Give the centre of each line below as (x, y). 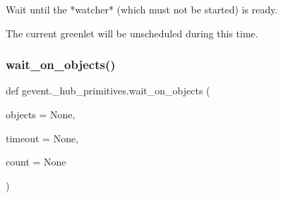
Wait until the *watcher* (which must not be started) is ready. (142, 9)
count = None (36, 162)
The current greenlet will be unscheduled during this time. (132, 33)
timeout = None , (42, 138)
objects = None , (41, 114)
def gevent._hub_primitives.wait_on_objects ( (108, 91)
